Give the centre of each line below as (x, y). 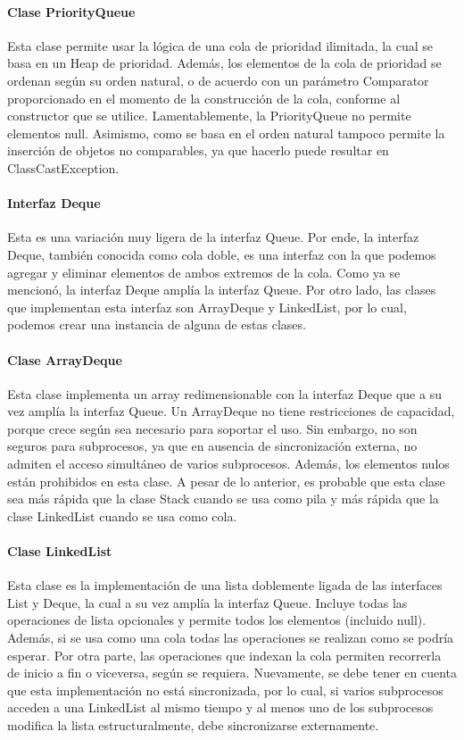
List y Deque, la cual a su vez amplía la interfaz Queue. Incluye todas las (207, 602)
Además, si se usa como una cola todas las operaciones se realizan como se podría (231, 638)
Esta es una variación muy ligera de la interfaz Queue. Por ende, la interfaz (213, 237)
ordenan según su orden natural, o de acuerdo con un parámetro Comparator (218, 80)
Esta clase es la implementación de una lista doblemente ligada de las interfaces (225, 585)
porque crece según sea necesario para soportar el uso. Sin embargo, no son (212, 428)
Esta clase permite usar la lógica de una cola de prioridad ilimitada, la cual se (220, 45)
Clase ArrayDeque (65, 359)
